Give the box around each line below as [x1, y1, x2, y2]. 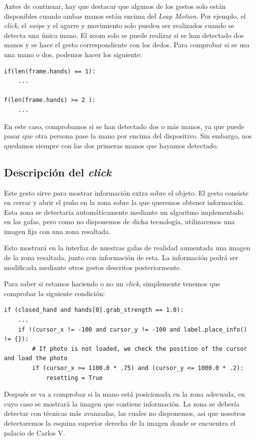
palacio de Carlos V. [4, 427, 65, 438]
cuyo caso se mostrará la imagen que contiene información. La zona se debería [4, 398, 240, 408]
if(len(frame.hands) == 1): [4, 68, 96, 75]
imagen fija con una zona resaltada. [4, 226, 111, 236]
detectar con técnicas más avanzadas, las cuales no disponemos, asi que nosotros [4, 408, 246, 418]
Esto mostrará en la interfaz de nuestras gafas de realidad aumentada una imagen [4, 242, 251, 253]
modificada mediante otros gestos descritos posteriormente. [4, 262, 182, 272]
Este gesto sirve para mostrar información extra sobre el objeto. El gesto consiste [4, 187, 249, 198]
